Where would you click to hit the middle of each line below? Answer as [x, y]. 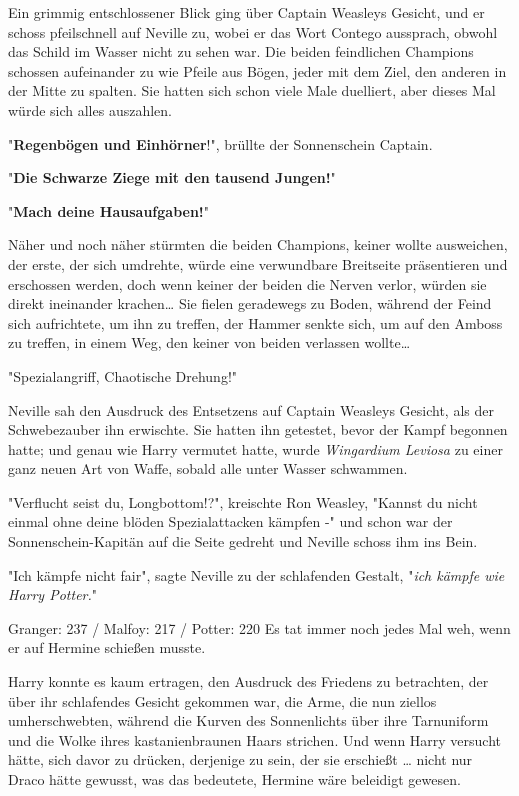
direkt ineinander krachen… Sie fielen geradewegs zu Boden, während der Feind [250, 303]
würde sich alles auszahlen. [90, 109]
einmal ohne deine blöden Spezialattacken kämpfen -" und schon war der [230, 521]
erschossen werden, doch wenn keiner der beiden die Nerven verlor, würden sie [247, 283]
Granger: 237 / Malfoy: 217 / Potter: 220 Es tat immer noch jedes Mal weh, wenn [259, 627]
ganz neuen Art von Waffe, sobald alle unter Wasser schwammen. [208, 468]
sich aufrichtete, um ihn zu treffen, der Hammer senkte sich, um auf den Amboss [255, 322]
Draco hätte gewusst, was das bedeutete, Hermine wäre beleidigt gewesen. [234, 779]
